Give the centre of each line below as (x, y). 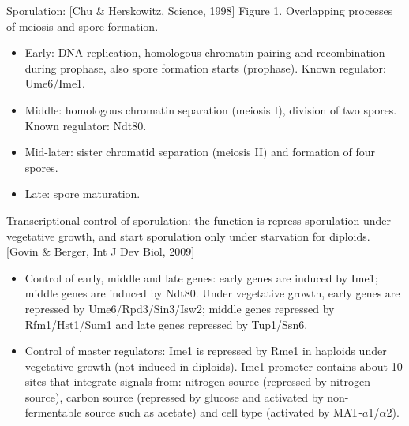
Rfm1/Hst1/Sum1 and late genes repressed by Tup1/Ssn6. (166, 324)
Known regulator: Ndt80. (86, 125)
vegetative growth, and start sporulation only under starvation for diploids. (188, 235)
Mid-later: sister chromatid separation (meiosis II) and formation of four (200, 152)
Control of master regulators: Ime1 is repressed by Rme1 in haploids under (206, 351)
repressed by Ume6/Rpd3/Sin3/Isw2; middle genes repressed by (180, 308)
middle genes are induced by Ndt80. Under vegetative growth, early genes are (212, 293)
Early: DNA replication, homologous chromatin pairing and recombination (205, 52)
